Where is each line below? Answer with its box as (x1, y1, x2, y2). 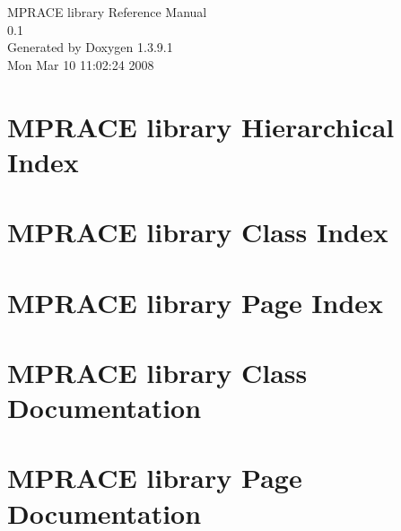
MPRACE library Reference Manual (7, 3, 207, 21)
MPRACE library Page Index (7, 283, 384, 320)
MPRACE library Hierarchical (7, 108, 395, 144)
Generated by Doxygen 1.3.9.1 (7, 38, 173, 57)
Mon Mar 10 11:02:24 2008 (7, 55, 154, 74)
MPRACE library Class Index (7, 213, 388, 250)
